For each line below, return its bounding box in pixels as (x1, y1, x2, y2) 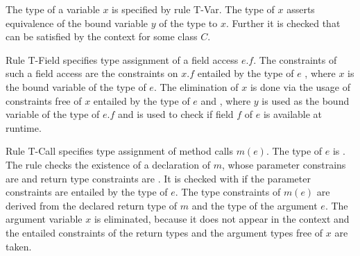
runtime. (6, 120, 42, 135)
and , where (200, 93, 251, 108)
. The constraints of (253, 52, 337, 67)
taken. (6, 239, 32, 253)
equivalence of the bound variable (6, 15, 148, 30)
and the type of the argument (191, 198, 318, 212)
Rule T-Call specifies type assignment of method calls (6, 144, 233, 158)
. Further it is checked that (225, 15, 341, 30)
